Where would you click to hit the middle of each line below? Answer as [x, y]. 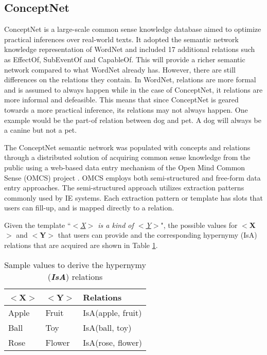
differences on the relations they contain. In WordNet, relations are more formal [130, 79]
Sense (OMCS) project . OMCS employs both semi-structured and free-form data [132, 177]
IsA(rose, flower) [113, 342]
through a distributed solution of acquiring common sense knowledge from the [127, 157]
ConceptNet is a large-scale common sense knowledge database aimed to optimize [133, 29]
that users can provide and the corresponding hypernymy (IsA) [157, 235]
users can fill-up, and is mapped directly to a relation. [89, 208]
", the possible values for [199, 225]
